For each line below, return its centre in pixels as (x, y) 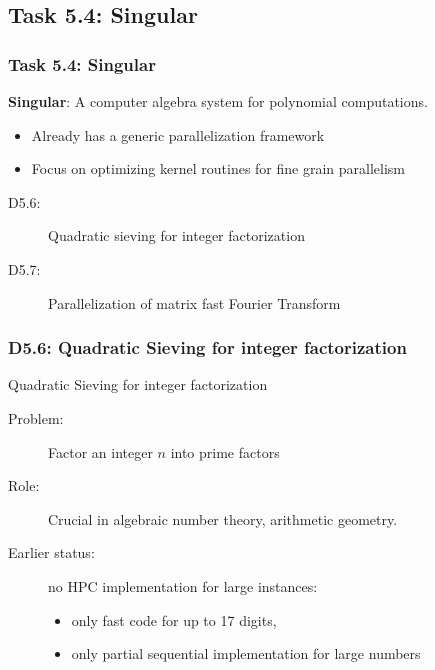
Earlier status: (51, 552)
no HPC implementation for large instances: (183, 585)
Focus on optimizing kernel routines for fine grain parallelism (218, 168)
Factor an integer (100, 451)
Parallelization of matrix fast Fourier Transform (194, 302)
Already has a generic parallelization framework (178, 134)
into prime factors (225, 451)
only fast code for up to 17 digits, (174, 619)
